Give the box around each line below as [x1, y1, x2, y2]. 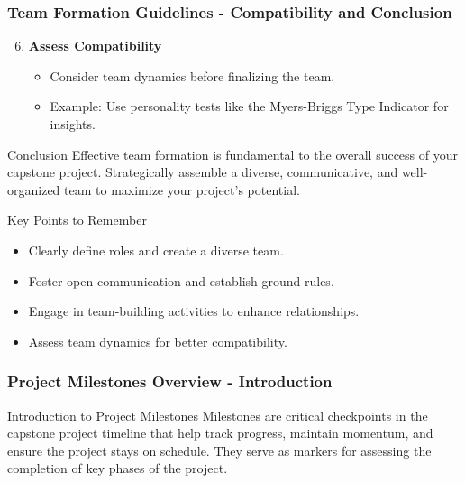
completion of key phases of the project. [7, 459, 228, 478]
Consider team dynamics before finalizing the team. [50, 66, 335, 85]
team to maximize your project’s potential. [64, 180, 300, 199]
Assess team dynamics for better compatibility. [28, 331, 287, 350]
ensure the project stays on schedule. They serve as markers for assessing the [7, 441, 432, 460]
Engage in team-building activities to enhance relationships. [28, 302, 360, 320]
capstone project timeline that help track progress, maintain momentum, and [7, 423, 433, 442]
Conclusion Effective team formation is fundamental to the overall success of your [7, 144, 459, 163]
